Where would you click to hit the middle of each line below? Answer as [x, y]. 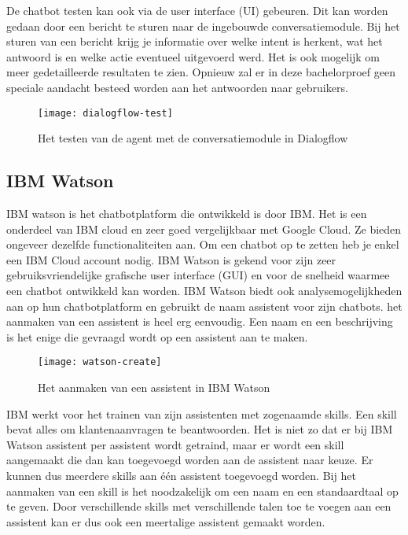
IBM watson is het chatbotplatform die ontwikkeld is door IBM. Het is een [187, 214]
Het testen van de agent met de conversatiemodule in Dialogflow [193, 138]
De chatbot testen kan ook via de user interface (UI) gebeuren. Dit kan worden [197, 10]
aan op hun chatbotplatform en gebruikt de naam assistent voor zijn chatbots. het [204, 306]
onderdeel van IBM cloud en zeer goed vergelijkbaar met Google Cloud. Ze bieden [204, 229]
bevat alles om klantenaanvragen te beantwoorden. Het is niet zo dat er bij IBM [200, 429]
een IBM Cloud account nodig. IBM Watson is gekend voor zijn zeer [171, 259]
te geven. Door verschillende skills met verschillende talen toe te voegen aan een [199, 506]
